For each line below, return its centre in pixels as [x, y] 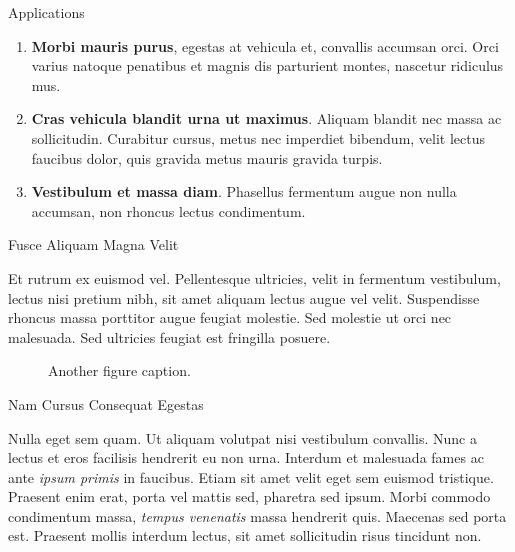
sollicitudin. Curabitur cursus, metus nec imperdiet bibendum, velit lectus [258, 137]
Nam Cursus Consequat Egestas [106, 403]
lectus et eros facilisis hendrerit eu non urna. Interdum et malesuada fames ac [246, 457]
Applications [46, 12]
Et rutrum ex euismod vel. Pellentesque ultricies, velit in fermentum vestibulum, [254, 277]
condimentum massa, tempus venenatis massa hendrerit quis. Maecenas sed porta [257, 515]
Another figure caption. [119, 370]
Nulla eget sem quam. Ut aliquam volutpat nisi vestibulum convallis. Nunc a [242, 437]
